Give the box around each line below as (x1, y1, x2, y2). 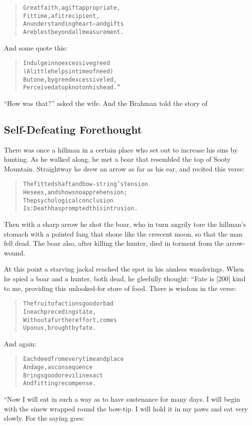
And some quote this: (4, 42, 67, 52)
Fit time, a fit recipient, (23, 12, 100, 19)
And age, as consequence (23, 364, 93, 371)
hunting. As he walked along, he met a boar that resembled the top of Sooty (4, 154, 231, 164)
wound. (4, 247, 25, 257)
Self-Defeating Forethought (4, 121, 142, 136)
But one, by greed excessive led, (23, 76, 117, 83)
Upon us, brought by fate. (23, 324, 96, 332)
